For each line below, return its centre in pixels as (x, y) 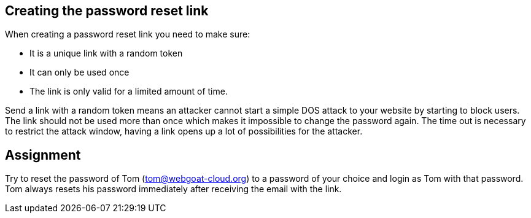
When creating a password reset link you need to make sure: (128, 34)
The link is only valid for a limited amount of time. (129, 91)
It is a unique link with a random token (106, 53)
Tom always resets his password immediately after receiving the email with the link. (173, 189)
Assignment (43, 155)
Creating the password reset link (107, 11)
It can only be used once (79, 72)
